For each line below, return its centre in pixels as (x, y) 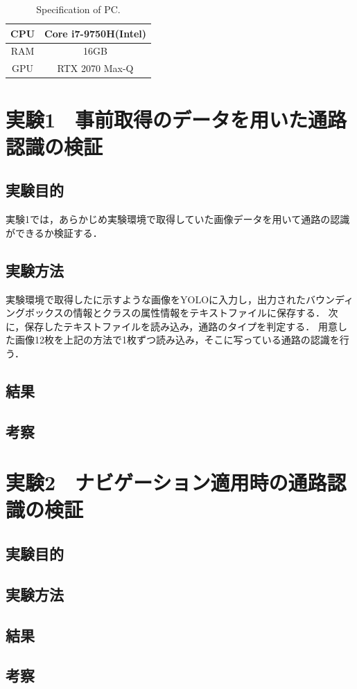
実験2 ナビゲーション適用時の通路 (166, 482)
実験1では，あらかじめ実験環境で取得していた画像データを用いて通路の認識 (178, 219)
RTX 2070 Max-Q (95, 68)
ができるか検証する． (54, 232)
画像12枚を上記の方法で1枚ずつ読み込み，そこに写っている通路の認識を (177, 340)
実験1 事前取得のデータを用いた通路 (176, 119)
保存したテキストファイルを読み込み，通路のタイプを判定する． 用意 (181, 326)
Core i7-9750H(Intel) (95, 33)
